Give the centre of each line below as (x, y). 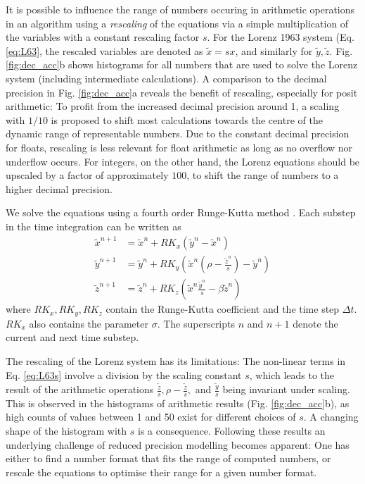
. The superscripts (196, 323)
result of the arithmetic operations (80, 389)
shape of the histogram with (66, 431)
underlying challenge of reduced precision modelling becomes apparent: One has (178, 444)
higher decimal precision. (59, 188)
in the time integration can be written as (94, 226)
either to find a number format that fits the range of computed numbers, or (168, 458)
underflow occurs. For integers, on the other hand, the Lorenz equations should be (183, 161)
